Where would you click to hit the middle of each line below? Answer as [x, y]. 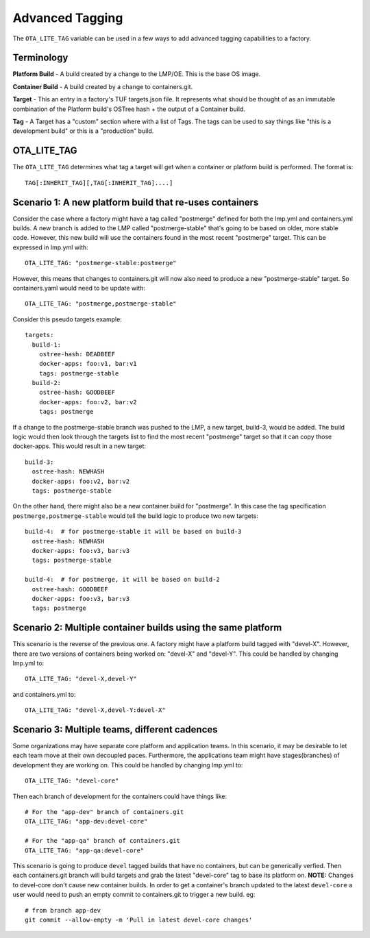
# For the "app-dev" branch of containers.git [104, 812]
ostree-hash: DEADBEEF [77, 354]
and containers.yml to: [44, 694]
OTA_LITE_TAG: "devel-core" [72, 781]
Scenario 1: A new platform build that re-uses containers [136, 202]
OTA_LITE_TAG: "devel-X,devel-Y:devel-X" [95, 710]
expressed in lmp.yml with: [50, 247]
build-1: [47, 345]
